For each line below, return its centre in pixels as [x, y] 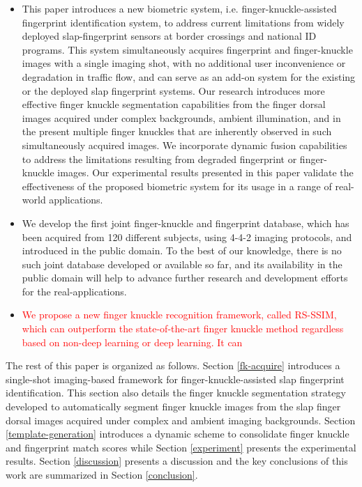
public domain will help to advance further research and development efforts [185, 278]
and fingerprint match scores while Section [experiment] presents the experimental [181, 447]
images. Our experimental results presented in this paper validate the [205, 172]
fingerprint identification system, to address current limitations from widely [183, 22]
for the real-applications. [74, 291]
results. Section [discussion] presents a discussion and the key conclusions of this [177, 461]
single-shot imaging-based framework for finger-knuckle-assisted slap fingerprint [175, 379]
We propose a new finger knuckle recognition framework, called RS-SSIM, [179, 315]
